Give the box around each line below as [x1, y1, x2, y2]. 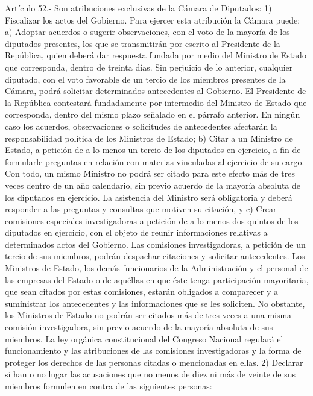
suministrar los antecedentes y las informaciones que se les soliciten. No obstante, [5, 297, 305, 309]
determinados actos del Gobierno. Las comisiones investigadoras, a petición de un [5, 237, 306, 250]
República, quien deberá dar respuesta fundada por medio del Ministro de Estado [5, 49, 306, 61]
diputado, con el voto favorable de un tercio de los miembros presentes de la [5, 72, 286, 85]
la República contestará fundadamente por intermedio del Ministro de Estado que [5, 96, 307, 108]
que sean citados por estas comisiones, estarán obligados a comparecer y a [5, 285, 278, 298]
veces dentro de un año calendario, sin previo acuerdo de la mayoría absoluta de [5, 178, 301, 191]
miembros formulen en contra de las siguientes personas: [5, 380, 212, 392]
